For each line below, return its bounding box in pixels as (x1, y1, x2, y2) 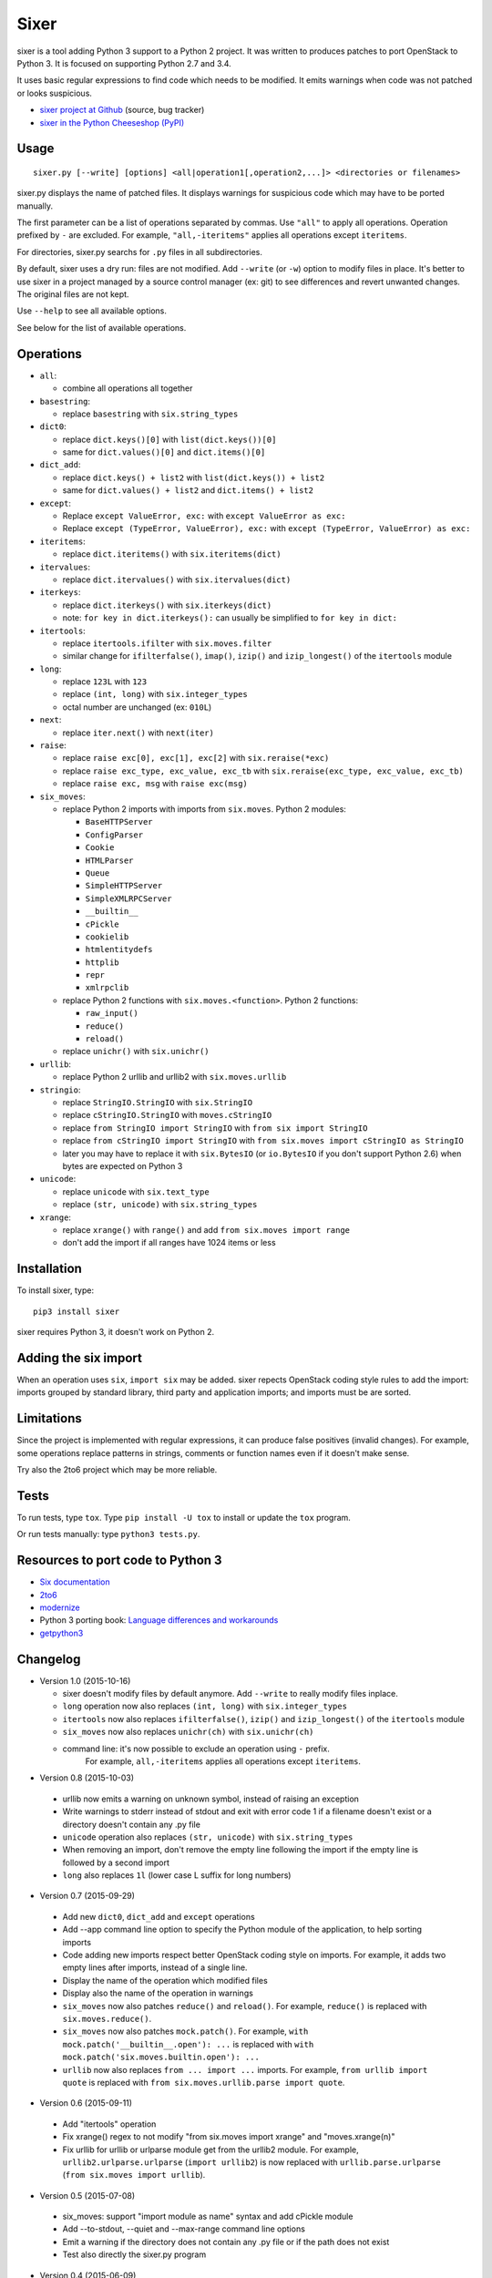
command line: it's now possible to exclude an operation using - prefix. (62, 1743, 330, 1754)
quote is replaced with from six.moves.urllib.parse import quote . (62, 2077, 345, 2088)
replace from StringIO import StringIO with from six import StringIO (62, 1122, 368, 1134)
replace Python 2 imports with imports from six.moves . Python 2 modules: (62, 804, 346, 815)
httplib (85, 957, 120, 968)
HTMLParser (85, 855, 134, 866)
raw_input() (85, 1008, 138, 1019)
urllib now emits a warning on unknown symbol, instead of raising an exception (62, 1793, 360, 1804)
